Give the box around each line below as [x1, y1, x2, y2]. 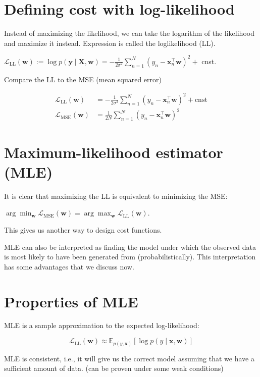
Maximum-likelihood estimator [4, 141, 223, 162]
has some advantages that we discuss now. [4, 261, 134, 272]
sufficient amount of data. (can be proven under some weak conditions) [4, 363, 224, 373]
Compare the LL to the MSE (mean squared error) [4, 74, 162, 84]
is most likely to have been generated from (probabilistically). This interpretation [4, 251, 256, 262]
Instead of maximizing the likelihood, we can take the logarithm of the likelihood [4, 28, 254, 38]
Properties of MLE [4, 291, 138, 311]
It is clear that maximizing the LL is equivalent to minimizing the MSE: [4, 190, 228, 201]
